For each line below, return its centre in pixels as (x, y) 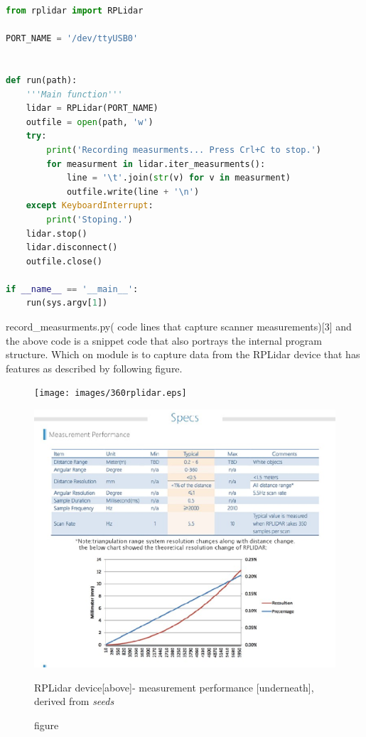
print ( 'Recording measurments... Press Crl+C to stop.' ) (184, 150)
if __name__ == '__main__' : (72, 289)
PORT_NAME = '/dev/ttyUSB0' (72, 39)
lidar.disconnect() (72, 248)
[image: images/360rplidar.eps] (111, 393)
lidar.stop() (56, 233)
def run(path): (42, 80)
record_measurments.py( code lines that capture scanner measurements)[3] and (179, 327)
